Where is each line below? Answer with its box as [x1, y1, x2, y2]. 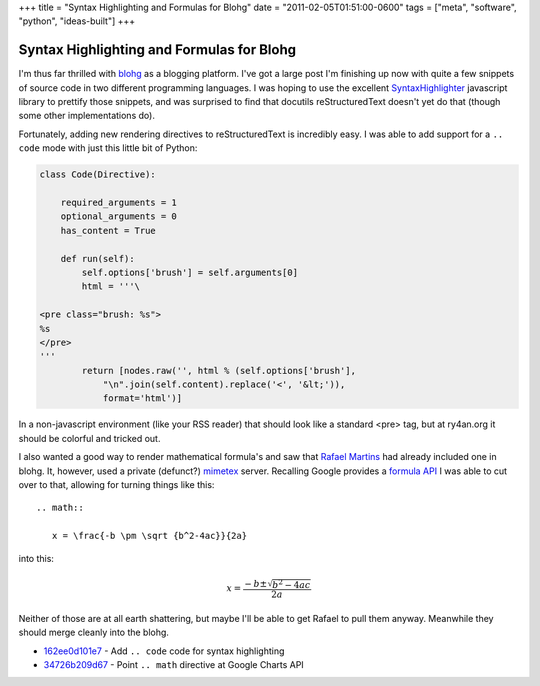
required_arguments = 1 [60, 197, 177, 209]
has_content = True [60, 225, 157, 236]
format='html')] [102, 393, 183, 404]
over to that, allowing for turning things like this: [18, 479, 215, 491]
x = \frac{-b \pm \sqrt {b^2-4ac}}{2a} [51, 530, 248, 542]
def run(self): [60, 253, 135, 264]
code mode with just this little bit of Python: [18, 142, 198, 154]
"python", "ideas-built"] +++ [18, 15, 136, 27]
